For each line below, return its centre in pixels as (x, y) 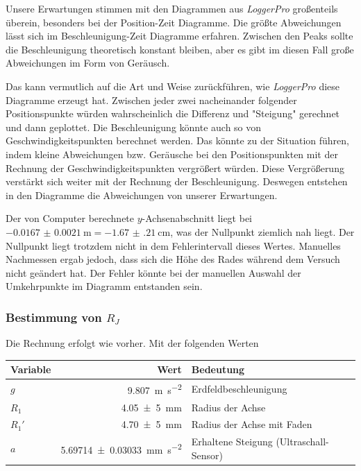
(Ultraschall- (302, 442)
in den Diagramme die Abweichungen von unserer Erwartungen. (142, 195)
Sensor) (207, 455)
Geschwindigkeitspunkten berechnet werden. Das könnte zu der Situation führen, (177, 140)
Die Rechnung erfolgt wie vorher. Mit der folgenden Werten (132, 343)
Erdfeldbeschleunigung (239, 388)
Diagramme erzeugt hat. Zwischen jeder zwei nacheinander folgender (151, 100)
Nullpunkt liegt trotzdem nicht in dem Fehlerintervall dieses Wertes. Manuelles (173, 245)
